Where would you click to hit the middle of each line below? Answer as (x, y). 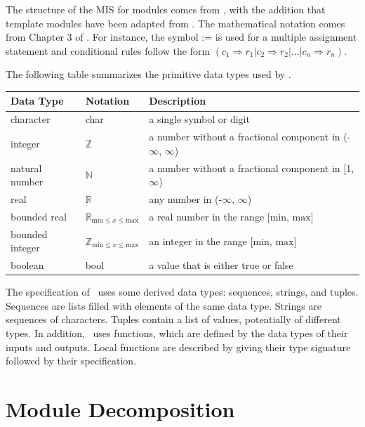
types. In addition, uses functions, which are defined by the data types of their (177, 333)
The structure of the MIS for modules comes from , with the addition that (166, 9)
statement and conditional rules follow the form (108, 50)
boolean (27, 265)
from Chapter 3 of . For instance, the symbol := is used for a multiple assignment (181, 37)
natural (26, 167)
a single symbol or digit (199, 119)
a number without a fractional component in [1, (252, 167)
